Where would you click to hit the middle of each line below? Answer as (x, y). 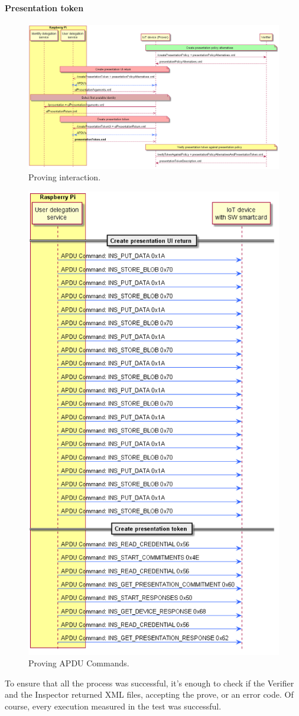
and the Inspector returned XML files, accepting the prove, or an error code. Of (149, 694)
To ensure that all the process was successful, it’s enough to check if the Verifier (149, 683)
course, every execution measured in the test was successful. (113, 706)
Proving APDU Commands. (79, 663)
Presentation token (44, 7)
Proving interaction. (65, 177)
